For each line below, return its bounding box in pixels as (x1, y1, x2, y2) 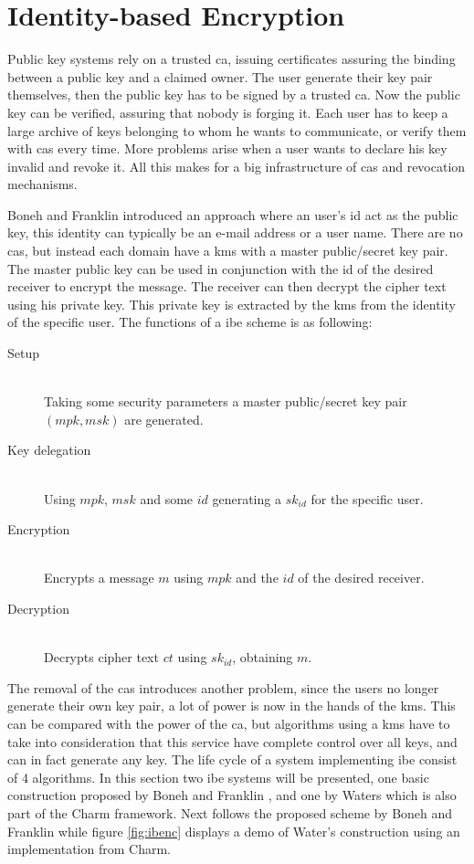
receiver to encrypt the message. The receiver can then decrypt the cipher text (7, 277, 447, 296)
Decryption (7, 598, 69, 617)
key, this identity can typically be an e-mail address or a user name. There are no (7, 223, 463, 242)
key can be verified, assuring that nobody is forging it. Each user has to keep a (7, 102, 448, 121)
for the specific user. (311, 489, 424, 508)
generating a (212, 489, 281, 508)
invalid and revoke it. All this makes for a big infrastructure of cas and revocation (7, 156, 466, 175)
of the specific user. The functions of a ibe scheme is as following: (7, 312, 373, 332)
